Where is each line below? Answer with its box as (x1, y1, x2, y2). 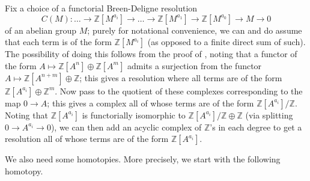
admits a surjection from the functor (127, 59, 262, 72)
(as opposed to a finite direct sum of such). (147, 35, 306, 48)
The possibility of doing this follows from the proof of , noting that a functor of (5, 48, 297, 60)
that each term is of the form (5, 35, 112, 48)
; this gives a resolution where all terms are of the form (79, 71, 282, 84)
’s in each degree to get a (210, 120, 302, 133)
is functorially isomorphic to (82, 108, 186, 121)
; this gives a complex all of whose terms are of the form (47, 96, 254, 109)
